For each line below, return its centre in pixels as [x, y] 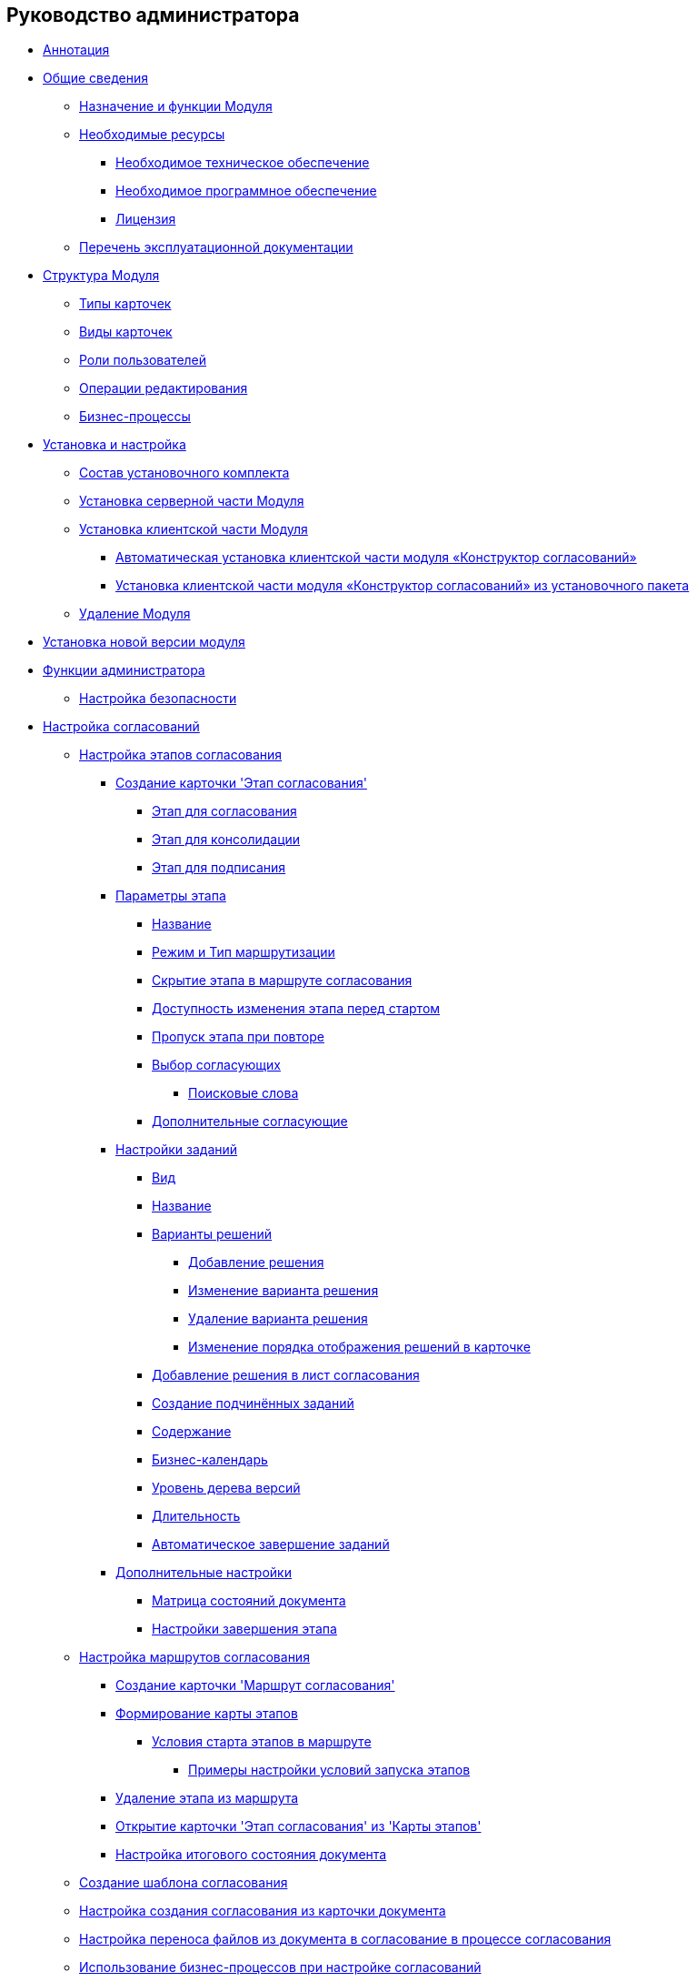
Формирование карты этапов [207, 1714]
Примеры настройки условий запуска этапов [329, 1770]
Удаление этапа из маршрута [207, 1798]
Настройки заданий [177, 1150]
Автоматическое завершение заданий [271, 1544]
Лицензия [146, 219]
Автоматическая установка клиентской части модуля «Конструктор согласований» [376, 558]
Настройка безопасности [158, 699]
